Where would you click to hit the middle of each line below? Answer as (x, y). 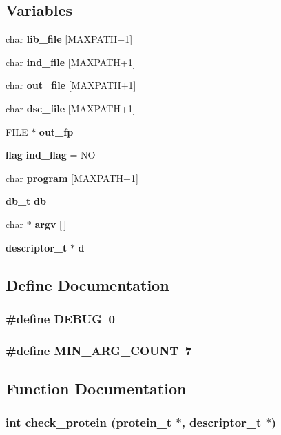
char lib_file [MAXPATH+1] (69, 39)
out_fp (56, 131)
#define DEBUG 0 (60, 318)
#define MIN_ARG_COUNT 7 (99, 350)
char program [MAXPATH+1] (72, 178)
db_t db (26, 201)
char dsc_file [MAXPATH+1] (71, 108)
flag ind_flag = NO (51, 155)
